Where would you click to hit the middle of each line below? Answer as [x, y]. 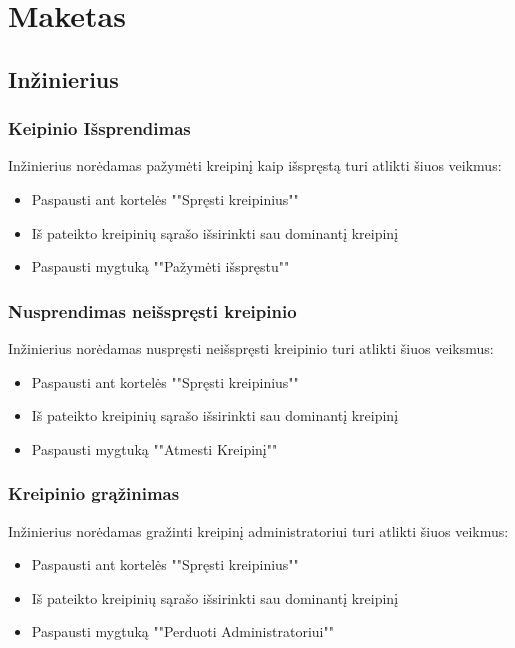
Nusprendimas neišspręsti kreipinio [152, 310]
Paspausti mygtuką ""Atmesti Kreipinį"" [154, 448]
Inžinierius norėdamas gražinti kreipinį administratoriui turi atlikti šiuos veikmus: [258, 530]
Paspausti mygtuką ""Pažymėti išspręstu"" [160, 266]
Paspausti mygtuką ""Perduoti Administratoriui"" [182, 631]
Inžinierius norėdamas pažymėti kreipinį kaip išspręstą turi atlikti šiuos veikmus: [255, 165]
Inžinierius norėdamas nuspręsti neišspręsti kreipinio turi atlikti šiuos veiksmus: [251, 347]
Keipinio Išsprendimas [99, 128]
